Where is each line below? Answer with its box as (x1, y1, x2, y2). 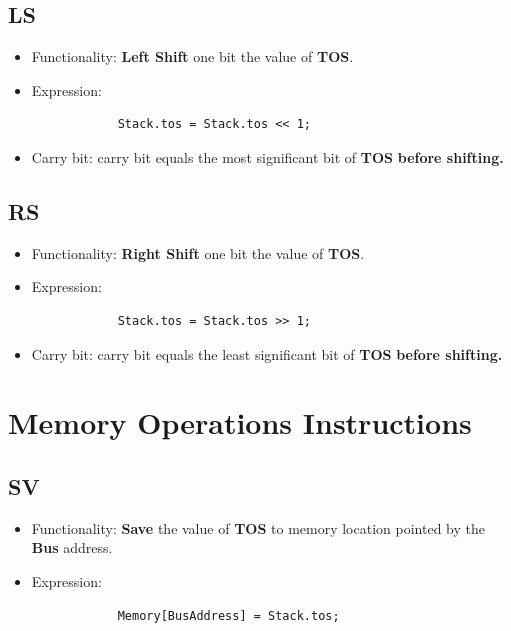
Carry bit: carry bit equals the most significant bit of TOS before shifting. (31, 146, 504, 167)
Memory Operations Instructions (8, 402, 472, 443)
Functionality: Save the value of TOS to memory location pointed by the (31, 517, 485, 538)
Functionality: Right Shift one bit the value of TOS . (31, 242, 365, 263)
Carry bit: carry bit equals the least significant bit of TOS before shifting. (31, 343, 503, 364)
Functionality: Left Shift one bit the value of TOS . (31, 46, 354, 67)
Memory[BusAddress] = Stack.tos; (117, 608, 340, 623)
